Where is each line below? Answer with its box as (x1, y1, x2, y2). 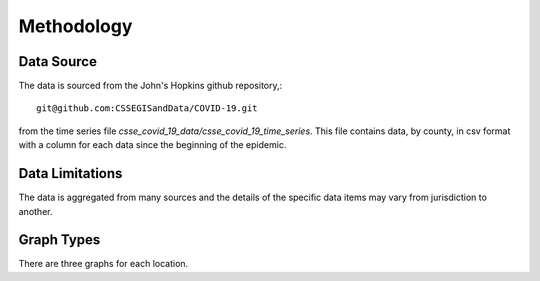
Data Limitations (18, 165, 123, 182)
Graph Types (18, 231, 101, 249)
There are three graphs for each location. (18, 258, 189, 270)
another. (18, 205, 53, 217)
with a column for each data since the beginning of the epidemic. (18, 139, 287, 151)
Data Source (18, 53, 97, 70)
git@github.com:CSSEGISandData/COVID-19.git (36, 103, 259, 114)
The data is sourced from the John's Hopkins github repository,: (18, 80, 283, 92)
